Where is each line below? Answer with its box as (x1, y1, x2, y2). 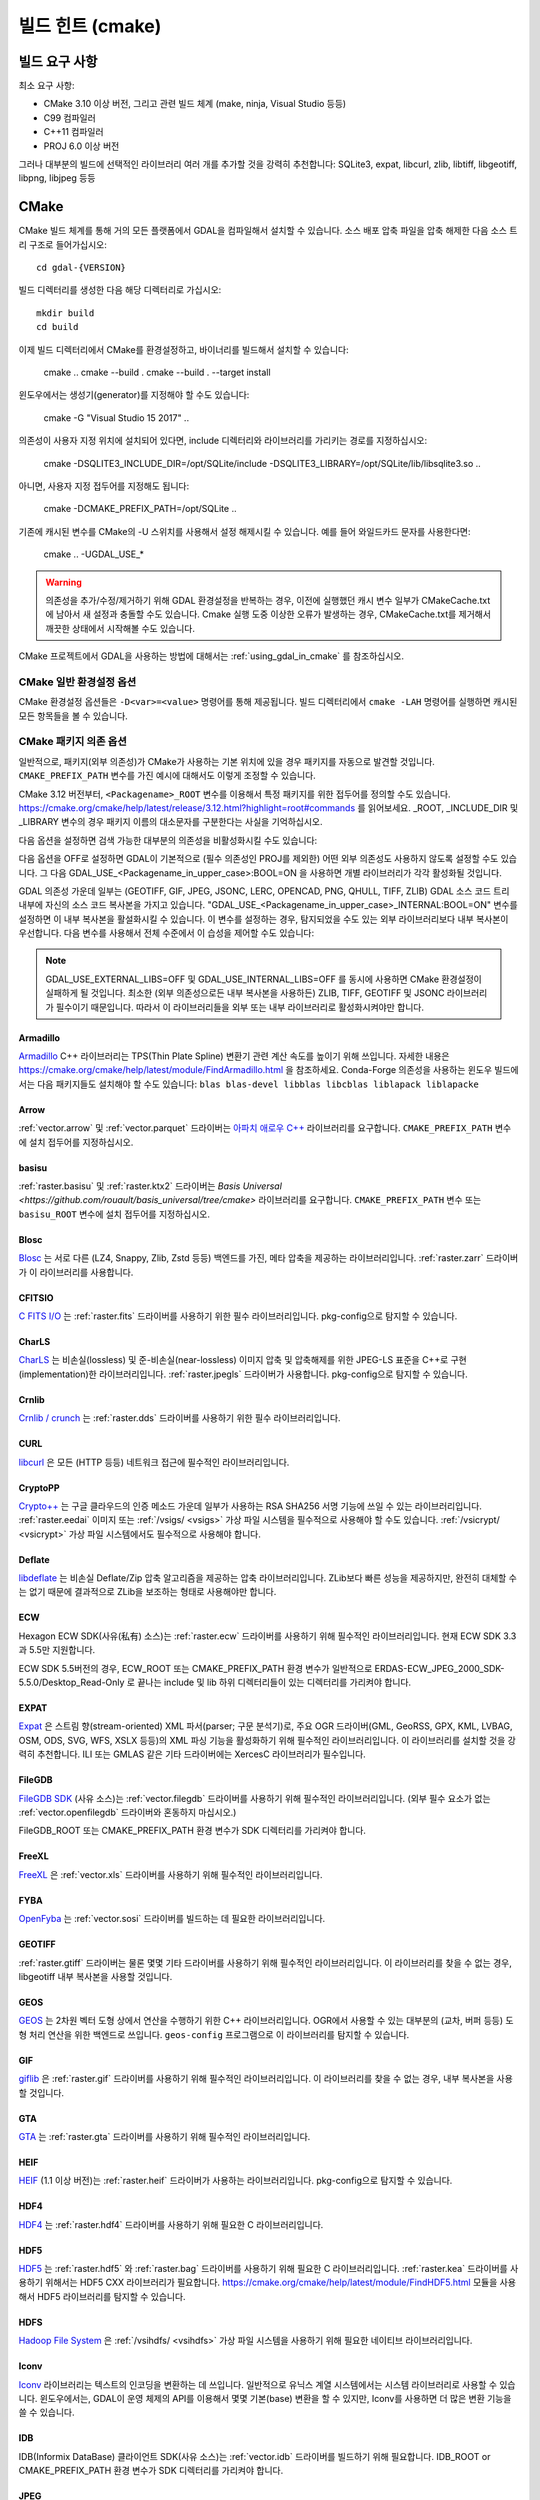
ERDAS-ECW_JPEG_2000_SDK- (374, 1662, 505, 1674)
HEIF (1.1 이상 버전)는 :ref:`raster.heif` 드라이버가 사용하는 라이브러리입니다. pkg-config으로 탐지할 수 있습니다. (18, 2175, 453, 2187)
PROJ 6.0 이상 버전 (43, 140, 120, 152)
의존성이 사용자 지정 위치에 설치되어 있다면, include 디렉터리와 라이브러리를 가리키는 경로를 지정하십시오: (18, 435, 428, 447)
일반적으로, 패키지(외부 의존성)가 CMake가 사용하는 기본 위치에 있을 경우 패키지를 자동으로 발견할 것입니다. (18, 755, 435, 767)
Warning (45, 576, 82, 588)
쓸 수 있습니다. (18, 2406, 75, 2419)
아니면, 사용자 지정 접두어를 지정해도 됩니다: (18, 480, 190, 492)
